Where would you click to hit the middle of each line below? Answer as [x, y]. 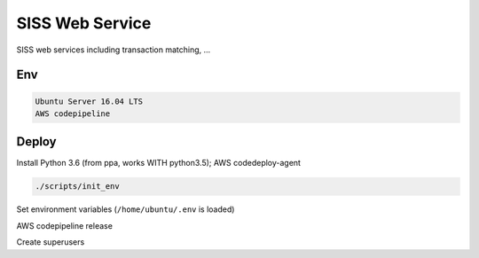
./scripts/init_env [77, 187]
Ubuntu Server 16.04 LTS [89, 101]
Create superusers [51, 242]
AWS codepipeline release [64, 225]
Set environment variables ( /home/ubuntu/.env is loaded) [126, 209]
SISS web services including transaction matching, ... [114, 50]
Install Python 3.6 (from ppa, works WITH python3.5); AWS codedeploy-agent [159, 163]
